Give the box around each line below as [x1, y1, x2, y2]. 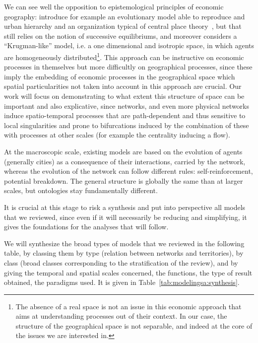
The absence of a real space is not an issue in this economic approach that [15, 301, 242, 311]
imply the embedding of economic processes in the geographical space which [4, 71, 235, 81]
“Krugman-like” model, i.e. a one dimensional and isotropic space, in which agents [4, 40, 254, 51]
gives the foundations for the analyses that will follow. [4, 221, 169, 232]
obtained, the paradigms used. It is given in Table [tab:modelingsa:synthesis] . [4, 277, 240, 287]
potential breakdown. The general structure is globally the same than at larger [4, 175, 243, 186]
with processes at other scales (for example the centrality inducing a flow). [4, 130, 230, 140]
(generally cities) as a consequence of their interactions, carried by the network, [4, 156, 246, 166]
